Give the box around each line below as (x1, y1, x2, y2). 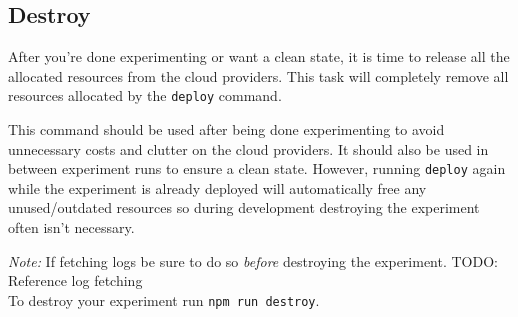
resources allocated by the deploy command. (8, 85, 282, 106)
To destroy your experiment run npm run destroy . (8, 289, 320, 310)
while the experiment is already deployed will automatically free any (8, 177, 427, 198)
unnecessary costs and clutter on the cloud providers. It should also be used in (8, 138, 489, 159)
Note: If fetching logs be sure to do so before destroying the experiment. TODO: (8, 250, 498, 271)
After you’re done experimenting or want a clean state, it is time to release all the (8, 46, 510, 67)
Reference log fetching (8, 270, 143, 291)
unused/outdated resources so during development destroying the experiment (8, 197, 480, 218)
